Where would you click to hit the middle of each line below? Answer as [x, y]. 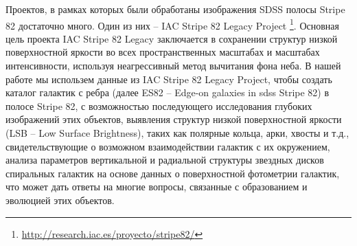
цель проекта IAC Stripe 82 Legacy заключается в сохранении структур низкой [172, 38]
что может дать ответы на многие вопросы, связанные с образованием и [157, 187]
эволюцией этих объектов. [60, 200]
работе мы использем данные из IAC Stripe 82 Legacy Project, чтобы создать [169, 79]
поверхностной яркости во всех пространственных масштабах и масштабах [163, 52]
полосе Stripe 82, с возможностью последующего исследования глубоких [159, 105]
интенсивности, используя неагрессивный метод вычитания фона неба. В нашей [173, 66]
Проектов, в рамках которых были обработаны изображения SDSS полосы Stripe [175, 9]
